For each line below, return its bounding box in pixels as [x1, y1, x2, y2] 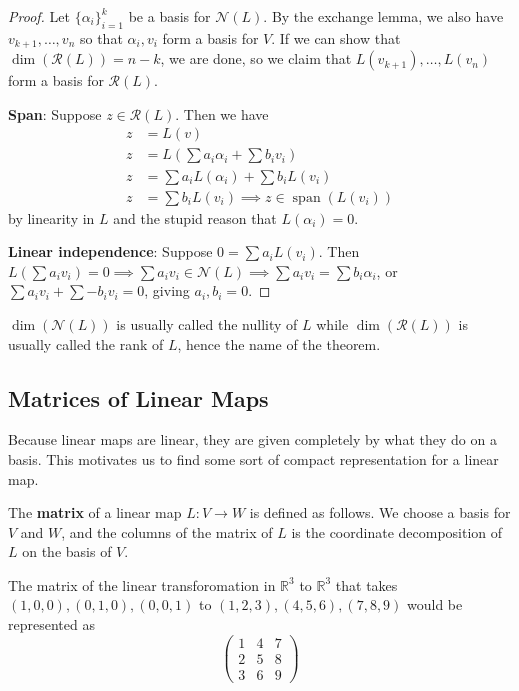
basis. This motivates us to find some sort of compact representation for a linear [8, 448, 499, 469]
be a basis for [128, 6, 211, 26]
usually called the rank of [8, 333, 164, 354]
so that [79, 27, 123, 48]
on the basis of [22, 541, 112, 562]
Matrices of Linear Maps [8, 382, 269, 413]
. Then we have [175, 103, 269, 124]
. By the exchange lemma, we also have [263, 6, 504, 26]
